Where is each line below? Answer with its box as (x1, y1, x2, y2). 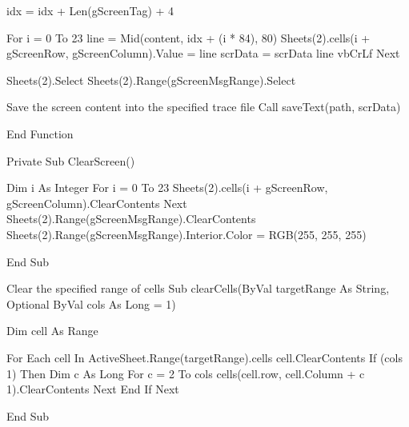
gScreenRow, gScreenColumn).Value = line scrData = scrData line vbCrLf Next (6, 45, 400, 62)
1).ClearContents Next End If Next (6, 381, 179, 397)
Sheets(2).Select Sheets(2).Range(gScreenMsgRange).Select (6, 71, 296, 88)
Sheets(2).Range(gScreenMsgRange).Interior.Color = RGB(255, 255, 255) (6, 225, 367, 242)
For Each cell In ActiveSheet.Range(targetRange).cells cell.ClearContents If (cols (6, 349, 403, 365)
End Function (6, 125, 74, 142)
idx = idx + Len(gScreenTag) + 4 (6, 2, 174, 18)
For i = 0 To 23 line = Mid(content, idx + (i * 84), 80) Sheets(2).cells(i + (6, 29, 371, 46)
